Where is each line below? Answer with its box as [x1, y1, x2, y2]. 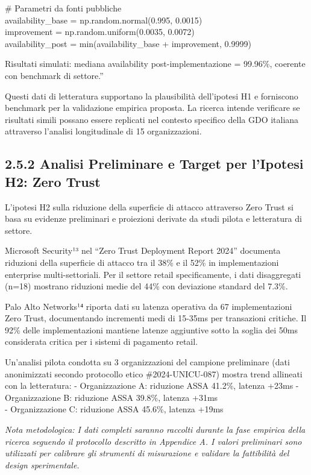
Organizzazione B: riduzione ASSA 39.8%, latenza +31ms [5, 391, 218, 403]
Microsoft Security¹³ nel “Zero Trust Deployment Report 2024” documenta [5, 244, 281, 257]
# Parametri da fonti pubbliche [5, 2, 122, 14]
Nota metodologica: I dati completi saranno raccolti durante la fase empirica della [5, 423, 306, 436]
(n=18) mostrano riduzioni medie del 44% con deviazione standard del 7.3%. [5, 280, 288, 292]
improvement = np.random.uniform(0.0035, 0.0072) [5, 25, 195, 38]
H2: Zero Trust [5, 172, 101, 190]
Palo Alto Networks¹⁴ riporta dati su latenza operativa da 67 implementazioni [5, 300, 292, 312]
